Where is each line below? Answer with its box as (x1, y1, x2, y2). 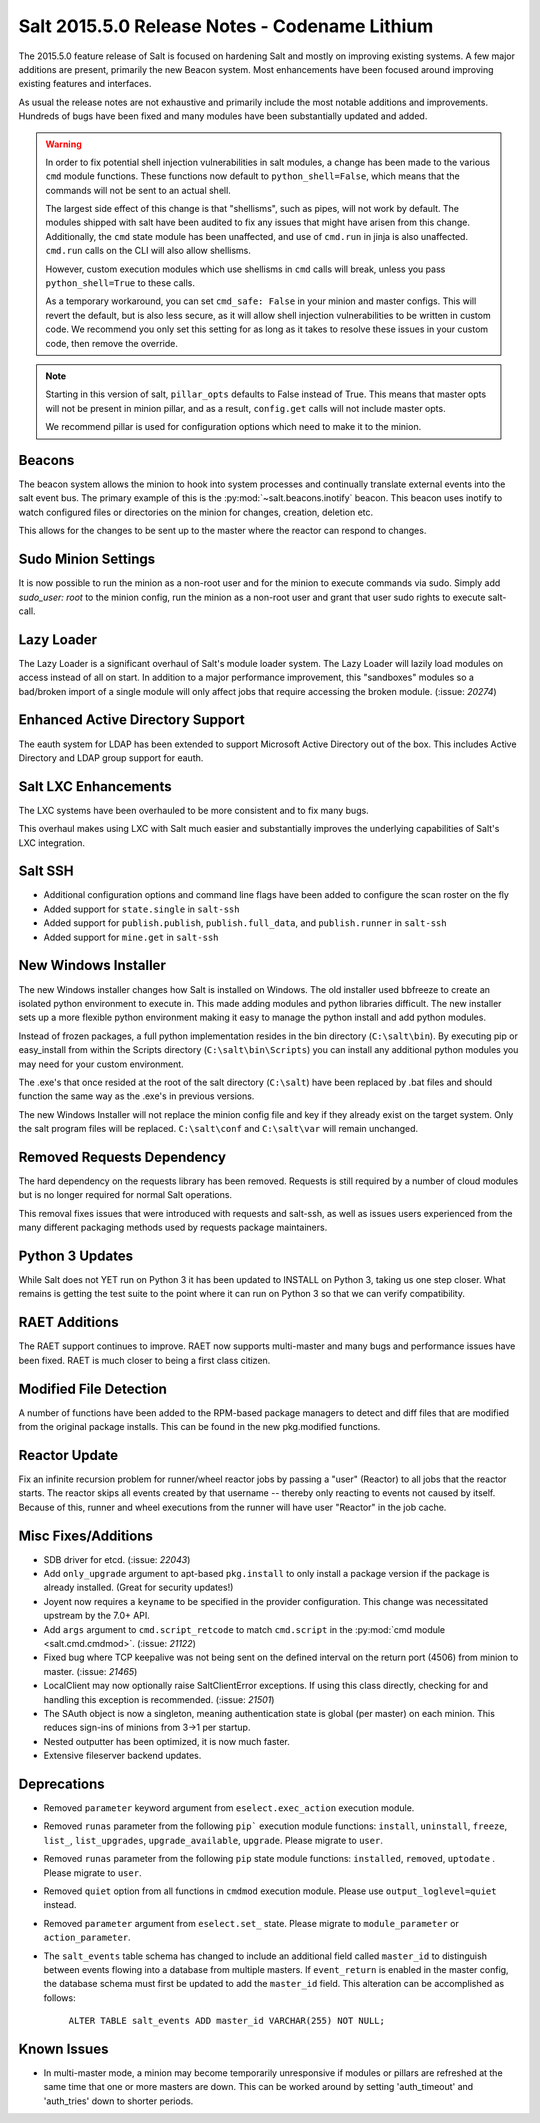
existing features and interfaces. (18, 78, 152, 90)
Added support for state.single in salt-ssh (43, 903, 240, 915)
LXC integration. (18, 836, 85, 849)
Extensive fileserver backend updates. (43, 1750, 202, 1762)
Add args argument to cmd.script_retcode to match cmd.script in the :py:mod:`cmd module (43, 1623, 446, 1635)
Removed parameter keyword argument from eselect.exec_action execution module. (43, 1802, 415, 1814)
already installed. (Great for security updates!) (43, 1581, 234, 1594)
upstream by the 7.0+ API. (43, 1610, 150, 1622)
